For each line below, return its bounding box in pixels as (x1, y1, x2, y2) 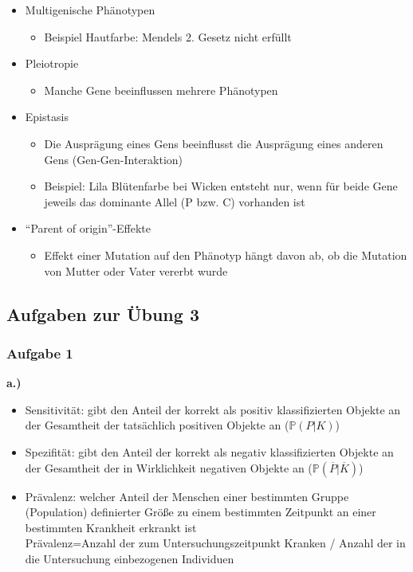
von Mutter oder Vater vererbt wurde (44, 262, 228, 279)
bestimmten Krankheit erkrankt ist (25, 519, 197, 535)
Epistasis (25, 108, 69, 125)
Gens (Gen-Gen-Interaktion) (44, 151, 183, 167)
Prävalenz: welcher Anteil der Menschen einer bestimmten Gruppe (25, 488, 349, 504)
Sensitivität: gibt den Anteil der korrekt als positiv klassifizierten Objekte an (25, 401, 401, 417)
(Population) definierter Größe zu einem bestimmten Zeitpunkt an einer (25, 503, 376, 520)
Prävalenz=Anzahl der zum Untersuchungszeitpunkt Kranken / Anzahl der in (25, 535, 406, 551)
